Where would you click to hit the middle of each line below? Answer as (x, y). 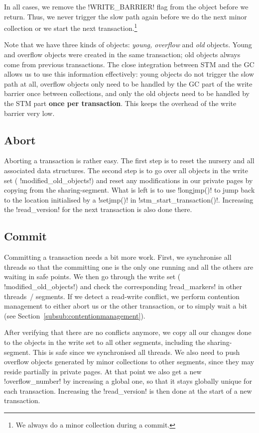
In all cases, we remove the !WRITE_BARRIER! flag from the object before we (126, 6)
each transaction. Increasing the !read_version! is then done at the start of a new (128, 390)
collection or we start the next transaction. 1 (71, 27)
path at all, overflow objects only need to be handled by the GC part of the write (128, 83)
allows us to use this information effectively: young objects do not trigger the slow (129, 74)
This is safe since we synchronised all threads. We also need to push (136, 352)
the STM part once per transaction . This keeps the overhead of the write (120, 103)
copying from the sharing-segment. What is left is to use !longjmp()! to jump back (129, 190)
